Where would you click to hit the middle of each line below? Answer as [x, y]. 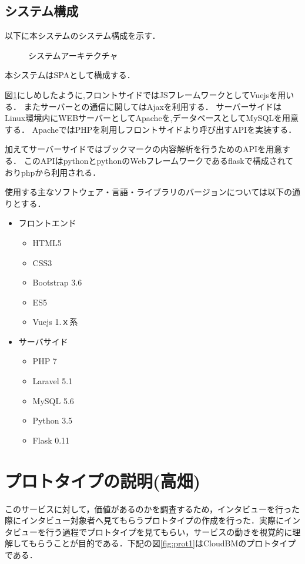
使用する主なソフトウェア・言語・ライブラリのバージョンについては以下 [145, 192]
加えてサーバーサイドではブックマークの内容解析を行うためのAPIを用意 [143, 149]
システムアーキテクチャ [73, 55]
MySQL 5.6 [53, 400]
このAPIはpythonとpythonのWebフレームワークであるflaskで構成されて [159, 160]
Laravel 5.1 [53, 381]
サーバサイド [43, 341]
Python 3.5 [53, 420]
